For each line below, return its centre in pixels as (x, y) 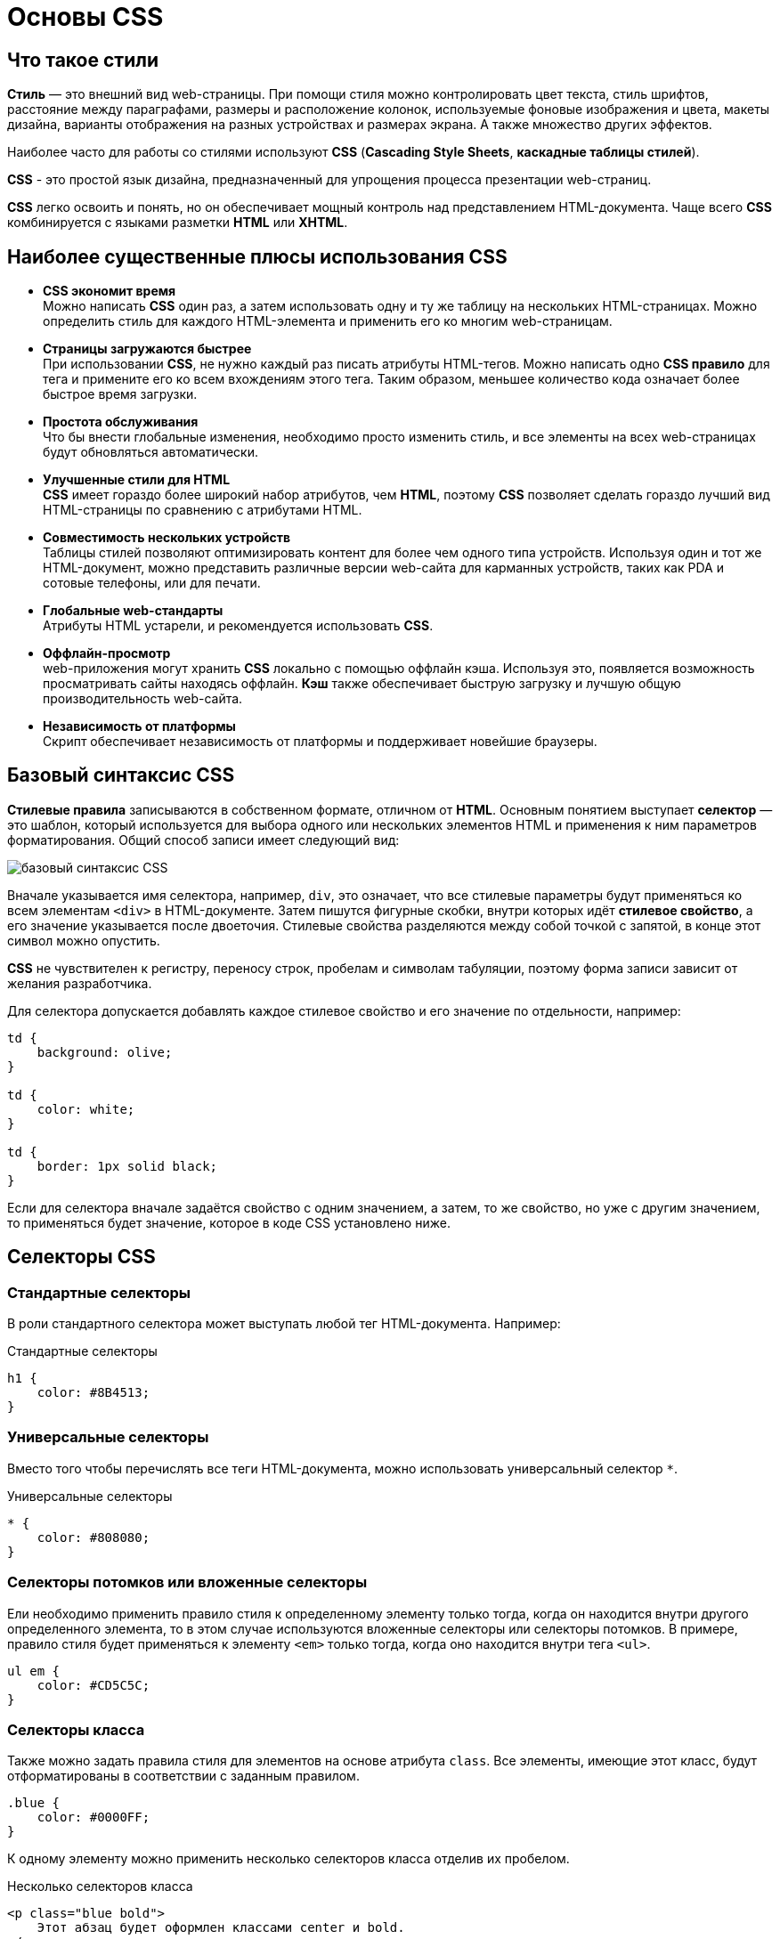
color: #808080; (93, 1537)
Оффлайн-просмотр (107, 653)
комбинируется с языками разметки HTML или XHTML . (178, 223)
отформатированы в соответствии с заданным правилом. (183, 1776)
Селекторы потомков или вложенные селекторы (187, 1582)
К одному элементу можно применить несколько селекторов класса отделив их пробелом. (288, 1859)
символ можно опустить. (84, 940)
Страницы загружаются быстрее (147, 349)
